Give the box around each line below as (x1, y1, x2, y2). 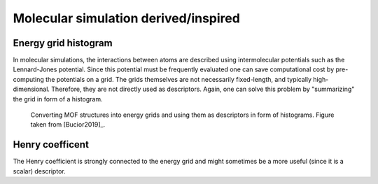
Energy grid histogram (13, 37, 113, 49)
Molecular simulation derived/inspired (13, 10, 241, 26)
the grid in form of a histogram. (13, 94, 103, 103)
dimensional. (13, 85, 50, 94)
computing (13, 75, 45, 83)
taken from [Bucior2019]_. (30, 120, 105, 129)
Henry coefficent (13, 139, 89, 150)
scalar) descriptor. (13, 167, 66, 175)
